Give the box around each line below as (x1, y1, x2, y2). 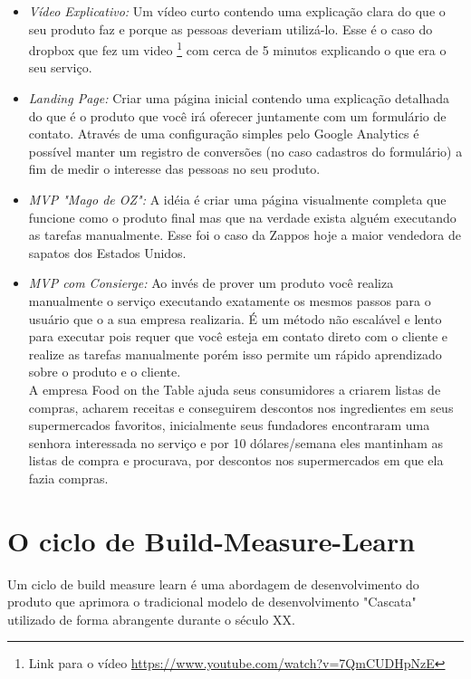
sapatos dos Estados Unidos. (28, 243, 187, 262)
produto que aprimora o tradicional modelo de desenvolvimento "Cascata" (7, 592, 417, 611)
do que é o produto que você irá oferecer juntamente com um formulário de (28, 106, 447, 125)
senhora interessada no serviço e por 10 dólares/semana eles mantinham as (28, 433, 444, 452)
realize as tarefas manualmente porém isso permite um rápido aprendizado (28, 344, 442, 363)
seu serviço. (28, 58, 92, 77)
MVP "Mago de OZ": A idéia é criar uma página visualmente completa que (28, 190, 447, 208)
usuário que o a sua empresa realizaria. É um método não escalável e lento (28, 309, 442, 328)
